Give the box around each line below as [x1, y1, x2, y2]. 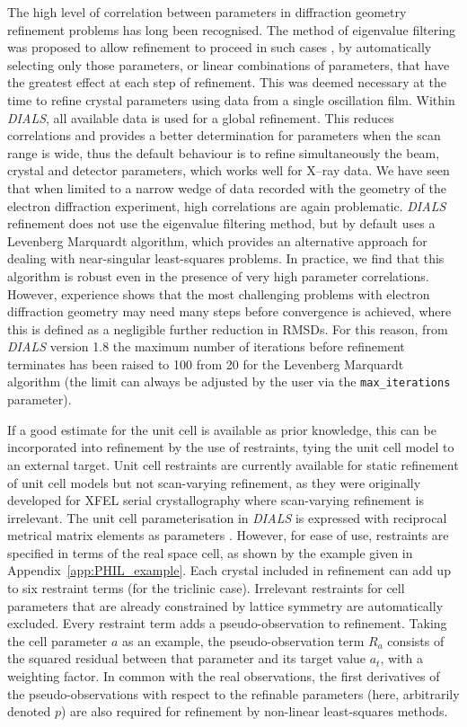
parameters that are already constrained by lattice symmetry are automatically [7, 596, 444, 615]
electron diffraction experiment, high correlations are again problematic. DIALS [7, 196, 446, 215]
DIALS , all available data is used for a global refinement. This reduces [7, 108, 394, 127]
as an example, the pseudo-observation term [122, 631, 365, 650]
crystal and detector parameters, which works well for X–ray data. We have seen [7, 161, 450, 180]
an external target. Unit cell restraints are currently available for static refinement [7, 455, 459, 474]
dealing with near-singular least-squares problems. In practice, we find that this [7, 249, 445, 268]
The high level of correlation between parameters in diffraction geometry [7, 3, 407, 21]
